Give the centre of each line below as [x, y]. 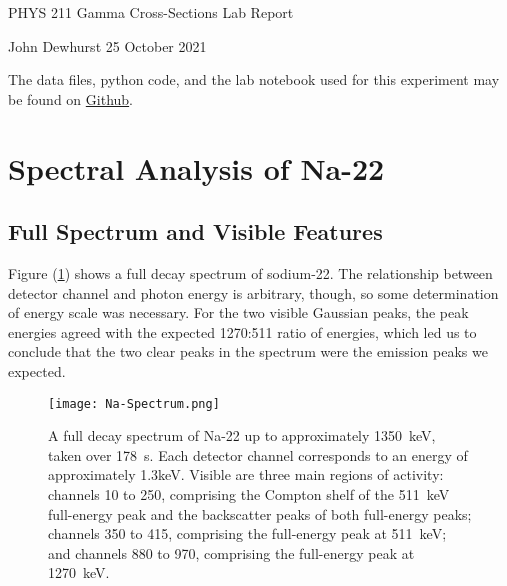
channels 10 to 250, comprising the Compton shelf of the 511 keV [249, 493]
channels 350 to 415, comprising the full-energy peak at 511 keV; [247, 533]
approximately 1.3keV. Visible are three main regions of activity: [246, 474]
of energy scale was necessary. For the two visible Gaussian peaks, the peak [238, 312]
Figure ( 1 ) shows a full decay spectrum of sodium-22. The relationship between [250, 272]
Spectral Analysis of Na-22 [196, 167]
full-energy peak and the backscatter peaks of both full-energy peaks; [260, 513]
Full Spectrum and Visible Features [195, 231]
